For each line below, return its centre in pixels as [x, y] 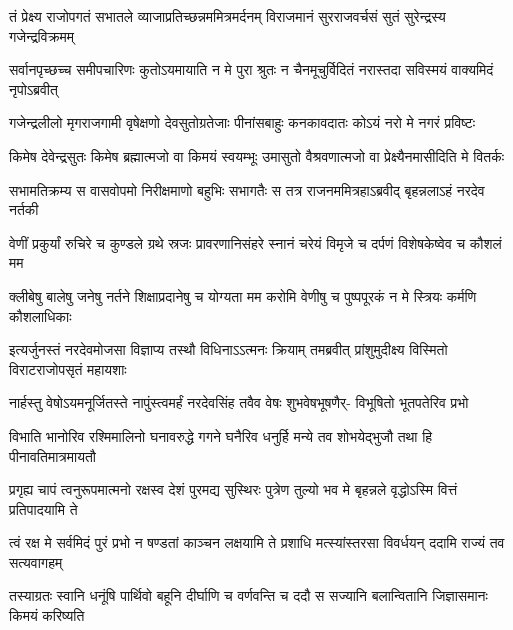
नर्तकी [24, 209]
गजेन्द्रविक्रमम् [42, 35]
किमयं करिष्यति [47, 615]
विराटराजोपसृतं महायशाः [68, 368]
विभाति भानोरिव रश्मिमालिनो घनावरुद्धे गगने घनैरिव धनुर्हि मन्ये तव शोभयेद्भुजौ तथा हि [221, 435]
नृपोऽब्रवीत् [33, 88]
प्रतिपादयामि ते [43, 508]
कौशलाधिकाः [40, 315]
